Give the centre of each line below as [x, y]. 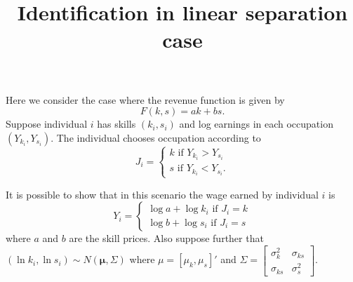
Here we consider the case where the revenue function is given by [145, 99]
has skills [116, 124]
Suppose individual [47, 124]
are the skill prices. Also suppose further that [166, 238]
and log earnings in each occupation [256, 124]
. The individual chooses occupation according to [156, 137]
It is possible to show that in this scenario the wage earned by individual [162, 194]
